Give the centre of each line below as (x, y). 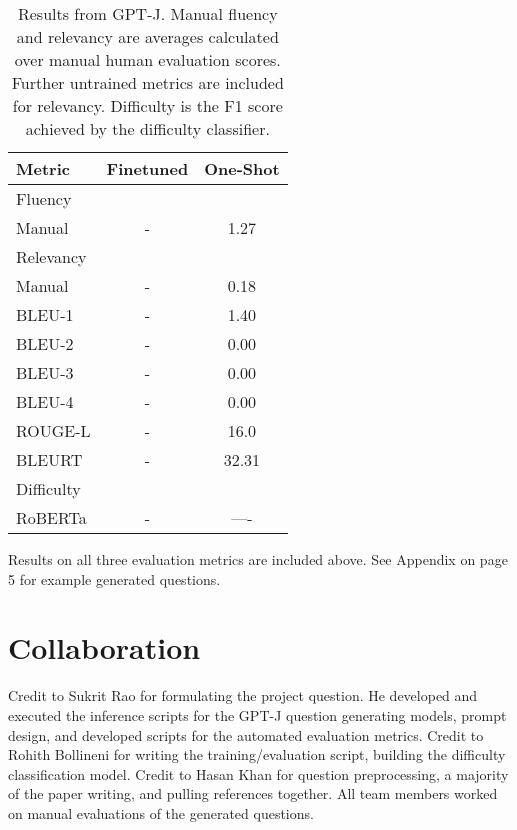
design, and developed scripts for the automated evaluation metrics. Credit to (246, 734)
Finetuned (147, 168)
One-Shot (242, 168)
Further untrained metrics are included (147, 82)
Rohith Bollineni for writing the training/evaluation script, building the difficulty (257, 754)
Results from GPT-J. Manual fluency (147, 13)
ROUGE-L (53, 430)
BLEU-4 (45, 401)
